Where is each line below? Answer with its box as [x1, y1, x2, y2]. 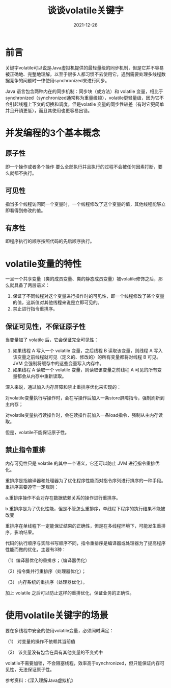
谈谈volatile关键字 [47, 5, 124, 16]
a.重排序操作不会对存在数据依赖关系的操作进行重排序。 [5, 494, 121, 501]
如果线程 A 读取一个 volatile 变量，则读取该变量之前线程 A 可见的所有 [12, 367, 158, 373]
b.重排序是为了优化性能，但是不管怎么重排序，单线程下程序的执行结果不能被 [5, 505, 165, 511]
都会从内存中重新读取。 [17, 373, 67, 379]
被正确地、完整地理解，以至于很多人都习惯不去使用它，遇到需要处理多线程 [5, 71, 161, 77]
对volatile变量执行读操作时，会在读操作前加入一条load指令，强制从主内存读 [5, 412, 163, 418]
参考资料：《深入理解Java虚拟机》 [5, 677, 76, 683]
